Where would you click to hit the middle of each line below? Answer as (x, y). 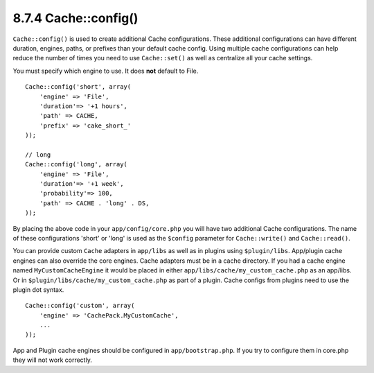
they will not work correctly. (53, 360)
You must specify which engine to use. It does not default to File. (106, 71)
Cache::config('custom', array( (80, 306)
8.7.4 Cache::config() (75, 18)
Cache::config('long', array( (77, 164)
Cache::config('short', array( (78, 87)
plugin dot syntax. (38, 289)
